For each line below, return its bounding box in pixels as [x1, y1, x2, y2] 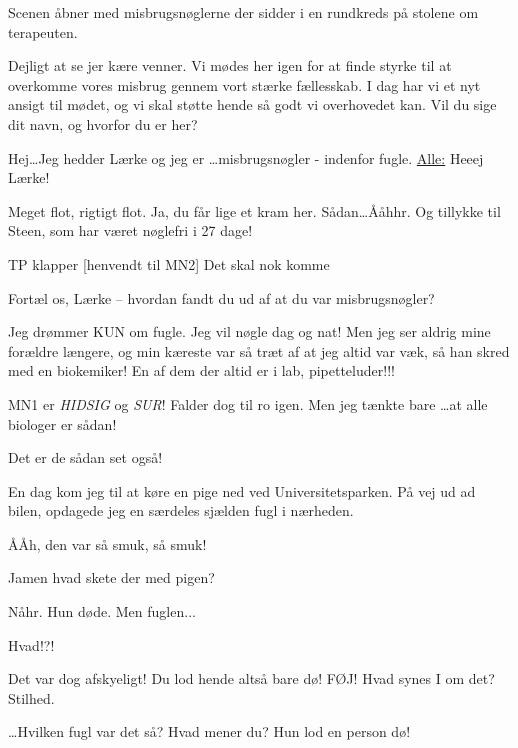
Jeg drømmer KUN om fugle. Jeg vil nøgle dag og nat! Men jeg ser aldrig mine [8, 321, 491, 342]
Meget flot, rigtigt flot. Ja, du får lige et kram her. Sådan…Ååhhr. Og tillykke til [8, 200, 501, 221]
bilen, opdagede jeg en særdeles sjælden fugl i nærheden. [8, 500, 354, 521]
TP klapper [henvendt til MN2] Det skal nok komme [8, 253, 330, 274]
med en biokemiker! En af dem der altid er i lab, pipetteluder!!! [8, 360, 395, 381]
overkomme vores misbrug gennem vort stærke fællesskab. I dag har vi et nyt [8, 74, 481, 95]
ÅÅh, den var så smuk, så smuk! [8, 533, 207, 554]
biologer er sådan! [8, 413, 117, 434]
